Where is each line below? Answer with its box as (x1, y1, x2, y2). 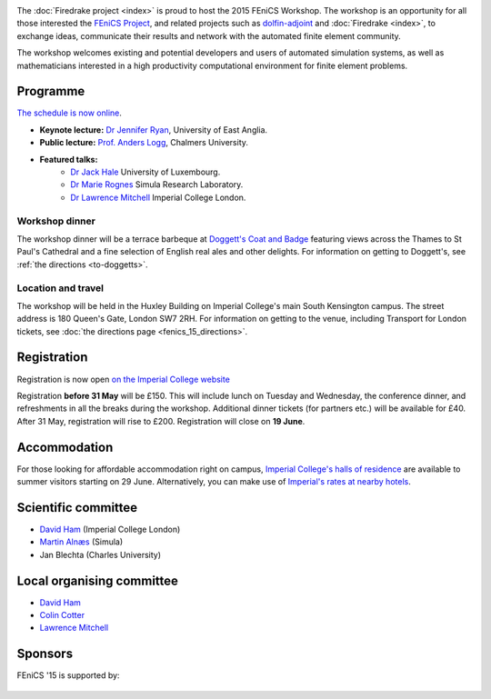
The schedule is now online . (16, 107, 123, 118)
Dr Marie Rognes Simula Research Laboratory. (70, 179, 244, 190)
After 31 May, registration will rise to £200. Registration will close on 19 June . (16, 415, 306, 426)
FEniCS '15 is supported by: (16, 670, 120, 681)
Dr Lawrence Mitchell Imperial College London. (70, 192, 246, 203)
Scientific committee (16, 500, 138, 515)
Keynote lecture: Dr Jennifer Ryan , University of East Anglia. (39, 124, 268, 135)
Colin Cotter (39, 610, 85, 621)
